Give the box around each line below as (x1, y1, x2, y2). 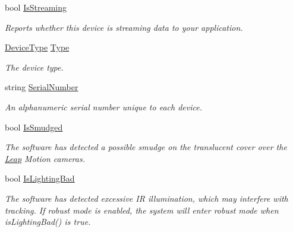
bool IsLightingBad (5, 172, 75, 185)
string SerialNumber (5, 81, 78, 93)
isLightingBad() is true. (5, 215, 91, 228)
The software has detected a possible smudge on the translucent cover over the (5, 141, 287, 153)
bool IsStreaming (5, 1, 67, 13)
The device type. (5, 61, 64, 73)
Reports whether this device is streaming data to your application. (5, 21, 243, 33)
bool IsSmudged (5, 120, 63, 133)
